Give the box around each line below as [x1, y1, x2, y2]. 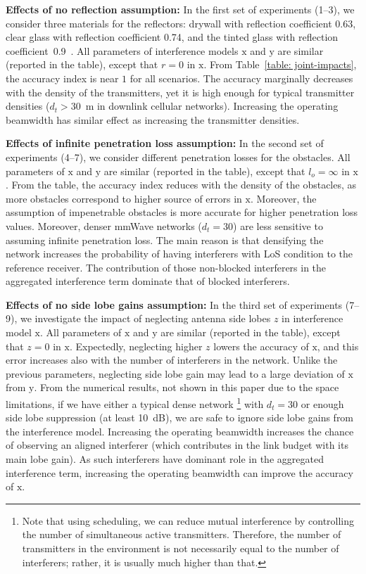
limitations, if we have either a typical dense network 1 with [6, 395, 264, 411]
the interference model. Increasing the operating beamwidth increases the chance [6, 423, 354, 438]
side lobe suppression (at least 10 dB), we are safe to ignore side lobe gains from [6, 410, 354, 425]
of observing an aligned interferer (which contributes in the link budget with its [6, 438, 348, 452]
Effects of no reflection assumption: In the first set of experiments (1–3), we [6, 2, 355, 16]
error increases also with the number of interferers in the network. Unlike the [6, 352, 338, 367]
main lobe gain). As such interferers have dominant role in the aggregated [6, 452, 324, 466]
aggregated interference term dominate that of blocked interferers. [6, 274, 290, 288]
